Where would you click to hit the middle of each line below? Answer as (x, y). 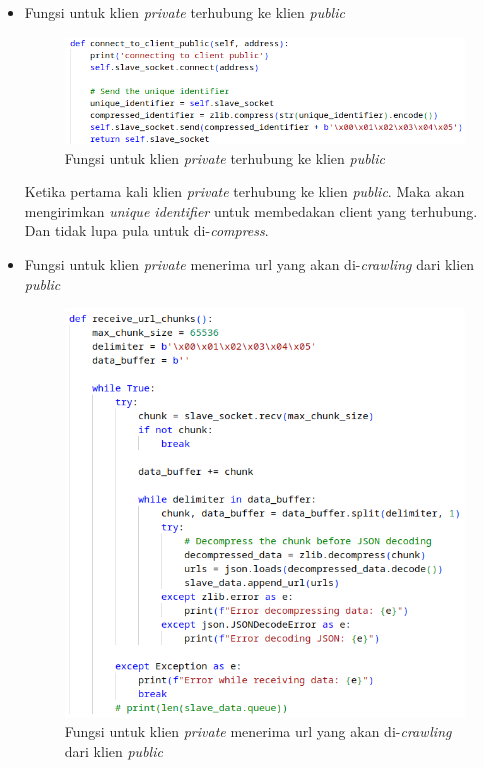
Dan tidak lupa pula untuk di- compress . (146, 230)
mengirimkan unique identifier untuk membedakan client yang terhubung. (251, 210)
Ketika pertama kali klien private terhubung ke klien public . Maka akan (244, 191)
